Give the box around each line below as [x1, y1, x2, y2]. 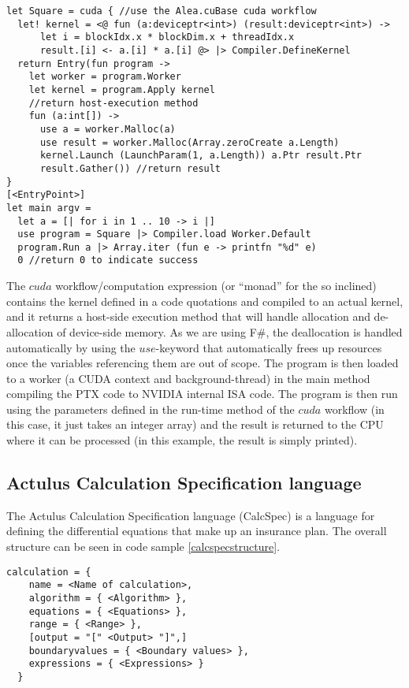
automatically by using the [6, 339, 136, 355]
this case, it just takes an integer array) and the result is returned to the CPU [6, 416, 384, 433]
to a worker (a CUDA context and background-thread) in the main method [6, 370, 370, 386]
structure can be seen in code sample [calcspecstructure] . [6, 538, 281, 555]
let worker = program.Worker [28, 71, 181, 83]
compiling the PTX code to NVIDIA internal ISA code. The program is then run [6, 385, 398, 402]
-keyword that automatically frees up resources [155, 339, 382, 355]
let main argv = [6, 202, 91, 214]
